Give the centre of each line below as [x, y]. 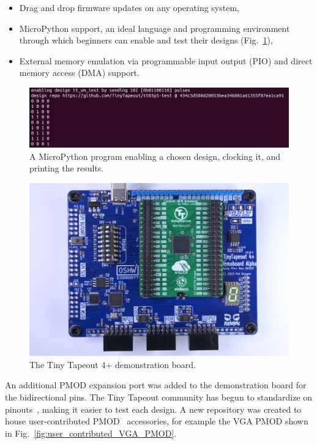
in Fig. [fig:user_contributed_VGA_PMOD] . [91, 433]
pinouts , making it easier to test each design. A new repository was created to [153, 409]
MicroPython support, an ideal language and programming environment [155, 28]
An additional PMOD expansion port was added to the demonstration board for [156, 385]
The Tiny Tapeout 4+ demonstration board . [113, 364]
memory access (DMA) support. [79, 73]
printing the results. [67, 168]
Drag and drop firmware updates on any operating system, [129, 7]
